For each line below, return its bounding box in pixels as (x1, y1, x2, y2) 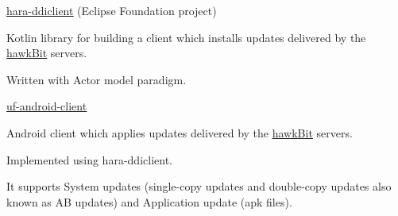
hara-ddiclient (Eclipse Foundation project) (6, 2, 217, 18)
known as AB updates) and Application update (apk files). (6, 193, 292, 210)
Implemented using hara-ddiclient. (6, 151, 172, 168)
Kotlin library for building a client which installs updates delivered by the (6, 29, 366, 45)
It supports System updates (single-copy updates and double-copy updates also (6, 178, 392, 195)
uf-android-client (6, 98, 87, 114)
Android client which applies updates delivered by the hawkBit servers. (6, 124, 353, 141)
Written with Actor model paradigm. (6, 71, 187, 87)
